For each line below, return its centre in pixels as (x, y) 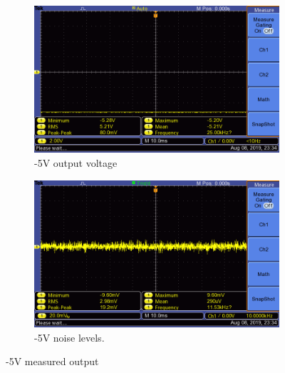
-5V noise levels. (69, 337)
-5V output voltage (76, 162)
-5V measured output (52, 361)
